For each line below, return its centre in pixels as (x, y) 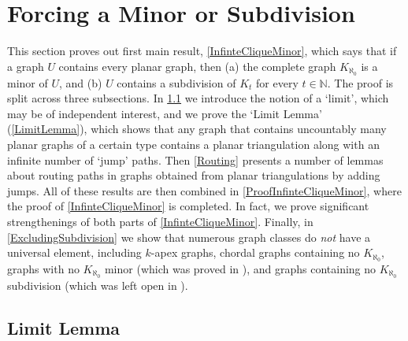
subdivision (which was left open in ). (98, 285)
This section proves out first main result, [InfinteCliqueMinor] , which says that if (202, 51)
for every (277, 82)
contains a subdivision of (176, 82)
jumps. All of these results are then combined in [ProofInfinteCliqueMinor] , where (204, 190)
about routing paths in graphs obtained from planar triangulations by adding (194, 175)
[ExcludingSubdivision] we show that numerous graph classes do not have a (189, 237)
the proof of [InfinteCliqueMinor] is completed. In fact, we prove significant (188, 206)
